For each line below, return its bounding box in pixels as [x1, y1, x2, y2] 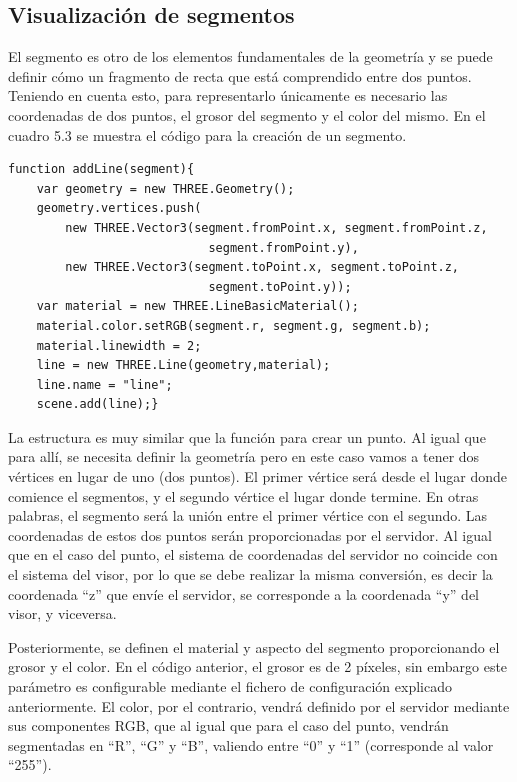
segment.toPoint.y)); [208, 279, 352, 294]
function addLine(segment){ [8, 162, 195, 177]
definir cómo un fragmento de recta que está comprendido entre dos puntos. [8, 65, 472, 86]
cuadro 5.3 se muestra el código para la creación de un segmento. [8, 124, 407, 145]
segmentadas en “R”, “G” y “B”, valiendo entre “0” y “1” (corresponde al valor [8, 734, 494, 755]
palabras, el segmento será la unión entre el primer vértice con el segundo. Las [8, 505, 488, 526]
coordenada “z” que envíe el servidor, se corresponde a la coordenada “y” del [8, 583, 479, 604]
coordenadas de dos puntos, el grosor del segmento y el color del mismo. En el [8, 104, 486, 125]
